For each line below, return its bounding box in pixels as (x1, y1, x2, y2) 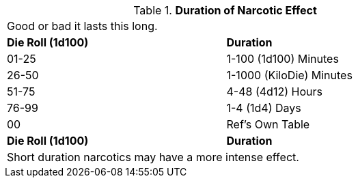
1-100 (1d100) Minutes (226, 52, 339, 66)
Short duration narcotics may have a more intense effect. (7, 150, 299, 164)
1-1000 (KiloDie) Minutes (226, 68, 353, 82)
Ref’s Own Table (226, 117, 310, 131)
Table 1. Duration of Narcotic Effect (133, 3, 317, 17)
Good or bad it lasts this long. (7, 19, 158, 33)
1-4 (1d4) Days (226, 101, 301, 115)
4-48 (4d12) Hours (226, 85, 322, 98)
